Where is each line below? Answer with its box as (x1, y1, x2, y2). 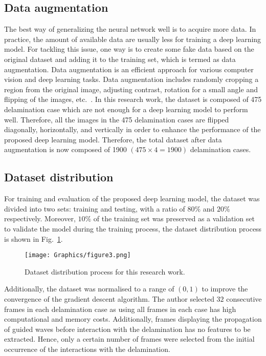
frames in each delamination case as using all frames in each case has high (4, 303, 236, 314)
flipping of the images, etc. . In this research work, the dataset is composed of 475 (4, 94, 262, 104)
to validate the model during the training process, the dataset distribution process (4, 223, 262, 234)
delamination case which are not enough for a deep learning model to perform (4, 103, 248, 114)
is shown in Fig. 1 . (4, 233, 63, 244)
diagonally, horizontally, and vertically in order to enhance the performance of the (4, 124, 261, 135)
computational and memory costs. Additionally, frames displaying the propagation (4, 313, 262, 324)
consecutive (226, 293, 262, 304)
